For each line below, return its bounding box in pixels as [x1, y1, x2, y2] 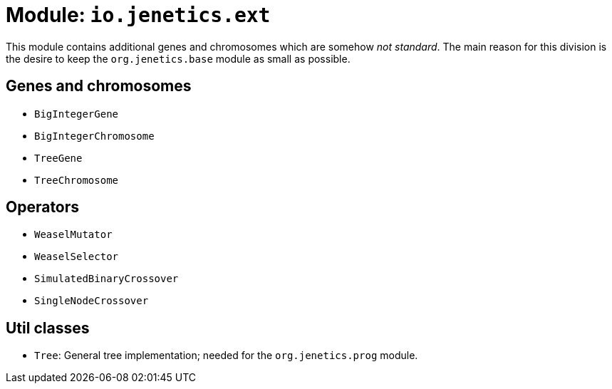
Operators [6, 198, 80, 217]
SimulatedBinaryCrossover [34, 273, 179, 285]
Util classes [6, 318, 90, 337]
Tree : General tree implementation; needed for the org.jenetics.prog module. [34, 349, 418, 362]
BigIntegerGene [34, 108, 119, 120]
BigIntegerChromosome [34, 130, 155, 142]
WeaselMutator [34, 229, 113, 241]
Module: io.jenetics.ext [6, 3, 271, 27]
